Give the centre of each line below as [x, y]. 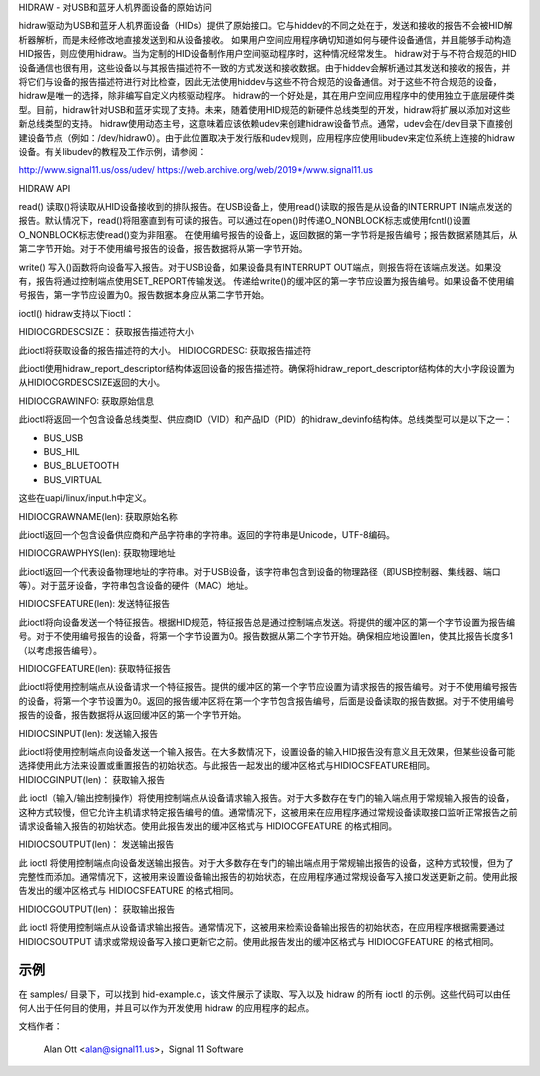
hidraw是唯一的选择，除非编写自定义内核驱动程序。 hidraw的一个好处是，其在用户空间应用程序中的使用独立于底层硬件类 [266, 96]
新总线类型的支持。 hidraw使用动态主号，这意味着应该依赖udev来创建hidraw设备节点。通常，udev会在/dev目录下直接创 [266, 124]
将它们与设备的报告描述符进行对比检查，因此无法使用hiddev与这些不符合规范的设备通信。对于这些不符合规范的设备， [260, 81]
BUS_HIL [61, 451]
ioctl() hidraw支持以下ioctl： [76, 313]
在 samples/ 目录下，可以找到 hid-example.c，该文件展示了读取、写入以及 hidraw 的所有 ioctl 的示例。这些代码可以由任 [264, 994]
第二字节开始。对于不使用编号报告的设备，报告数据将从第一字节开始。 [163, 249]
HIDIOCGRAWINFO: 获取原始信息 [86, 401]
